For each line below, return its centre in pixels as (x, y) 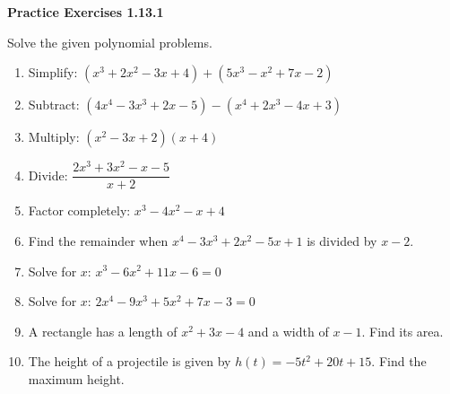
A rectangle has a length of (103, 331)
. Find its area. (402, 331)
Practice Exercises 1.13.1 (86, 12)
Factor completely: (79, 210)
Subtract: (54, 105)
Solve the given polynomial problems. (110, 42)
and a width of (288, 331)
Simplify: (53, 72)
